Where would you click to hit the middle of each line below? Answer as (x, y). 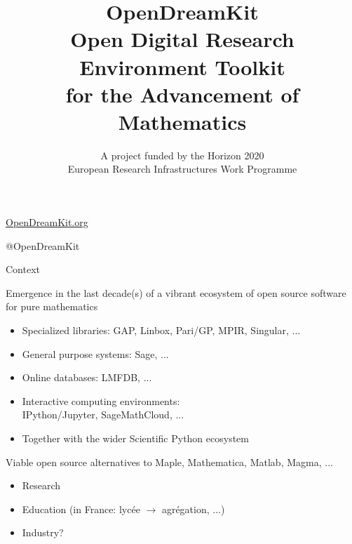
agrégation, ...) (193, 509)
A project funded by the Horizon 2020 (182, 155)
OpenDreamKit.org (47, 222)
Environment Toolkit (182, 66)
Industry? (43, 532)
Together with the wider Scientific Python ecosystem (135, 438)
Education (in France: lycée (81, 509)
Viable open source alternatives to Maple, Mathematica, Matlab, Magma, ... (169, 462)
